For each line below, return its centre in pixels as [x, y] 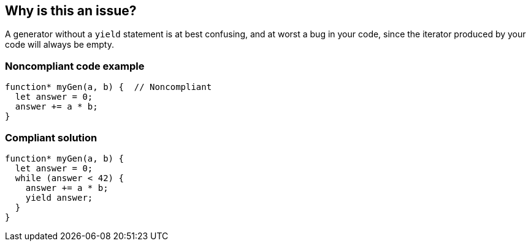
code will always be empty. [60, 45]
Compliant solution [51, 137]
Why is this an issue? [71, 11]
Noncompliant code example [75, 66]
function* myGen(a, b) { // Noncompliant [109, 87]
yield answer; [59, 197]
